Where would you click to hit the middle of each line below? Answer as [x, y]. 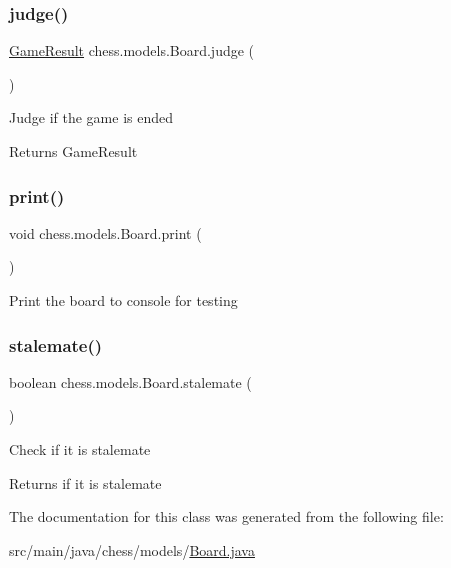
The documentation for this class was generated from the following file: [226, 516]
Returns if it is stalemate [85, 482]
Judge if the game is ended [91, 117]
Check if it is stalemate [80, 449]
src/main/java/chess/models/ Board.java [132, 549]
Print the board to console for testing [123, 300]
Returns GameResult [73, 151]
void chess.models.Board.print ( [105, 232]
